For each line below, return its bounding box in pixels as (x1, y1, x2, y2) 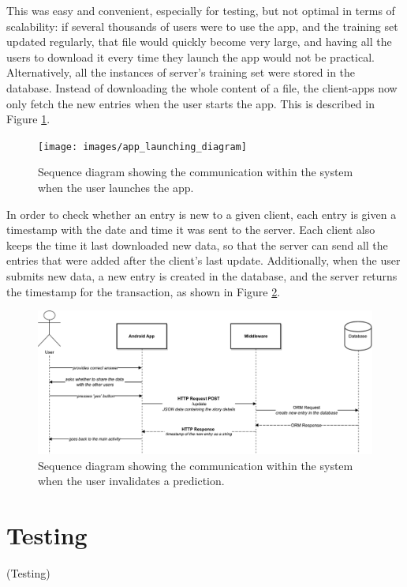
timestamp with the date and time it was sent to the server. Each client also (6, 221, 375, 238)
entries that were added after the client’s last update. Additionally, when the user (6, 252, 401, 269)
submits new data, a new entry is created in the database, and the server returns (6, 267, 398, 284)
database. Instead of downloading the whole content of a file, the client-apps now (6, 79, 398, 96)
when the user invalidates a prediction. (38, 472, 225, 489)
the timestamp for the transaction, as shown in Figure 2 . (6, 283, 281, 299)
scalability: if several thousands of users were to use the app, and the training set (6, 17, 398, 34)
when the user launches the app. (38, 179, 194, 195)
